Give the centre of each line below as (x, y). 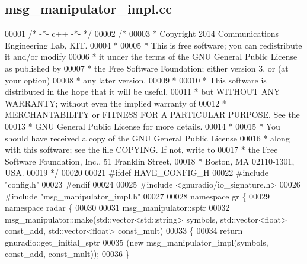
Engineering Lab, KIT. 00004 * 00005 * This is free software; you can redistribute (153, 45)
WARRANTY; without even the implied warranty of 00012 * (116, 103)
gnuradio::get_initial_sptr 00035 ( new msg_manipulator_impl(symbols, (137, 242)
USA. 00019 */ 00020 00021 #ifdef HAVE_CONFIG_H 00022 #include (137, 173)
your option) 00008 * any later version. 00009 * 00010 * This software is (136, 80)
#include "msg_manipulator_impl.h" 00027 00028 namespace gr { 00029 (137, 196)
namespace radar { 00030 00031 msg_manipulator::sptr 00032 (117, 207)
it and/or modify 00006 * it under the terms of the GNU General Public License (151, 57)
